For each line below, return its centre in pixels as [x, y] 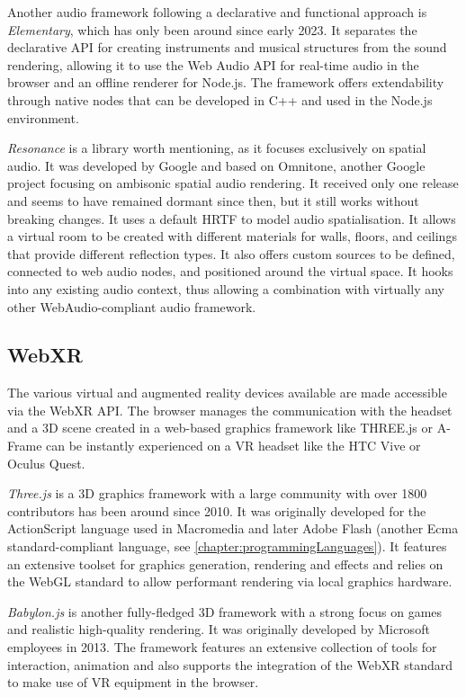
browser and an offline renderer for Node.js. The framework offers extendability [226, 82]
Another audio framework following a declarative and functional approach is [217, 12]
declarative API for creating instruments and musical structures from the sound [227, 47]
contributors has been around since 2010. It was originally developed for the [217, 510]
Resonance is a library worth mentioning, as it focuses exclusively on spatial [217, 148]
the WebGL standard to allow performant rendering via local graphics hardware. [230, 581]
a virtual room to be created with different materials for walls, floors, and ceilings [232, 236]
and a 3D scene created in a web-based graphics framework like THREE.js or [220, 428]
